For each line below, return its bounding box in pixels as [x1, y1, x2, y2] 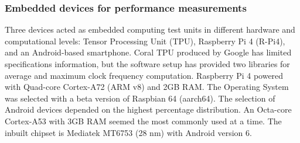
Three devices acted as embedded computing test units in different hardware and [5, 23, 295, 36]
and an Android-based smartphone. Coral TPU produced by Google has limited [5, 46, 292, 58]
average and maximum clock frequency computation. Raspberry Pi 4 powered [5, 69, 284, 81]
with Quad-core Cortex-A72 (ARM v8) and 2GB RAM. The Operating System [5, 81, 289, 93]
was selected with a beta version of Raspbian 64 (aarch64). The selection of [5, 92, 275, 104]
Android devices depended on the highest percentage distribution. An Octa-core [5, 103, 292, 116]
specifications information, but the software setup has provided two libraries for [5, 58, 290, 69]
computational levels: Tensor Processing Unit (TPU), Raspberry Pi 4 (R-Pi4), [5, 34, 285, 47]
